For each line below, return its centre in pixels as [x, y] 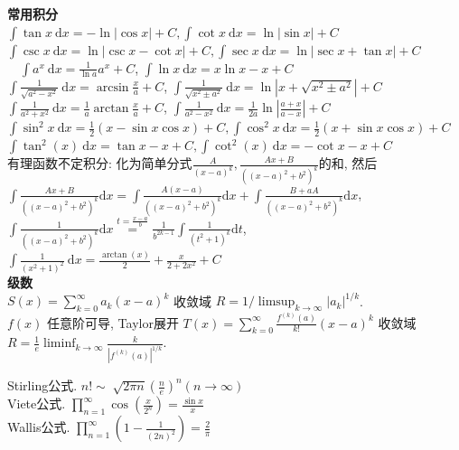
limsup [276, 302]
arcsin [112, 87]
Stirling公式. [42, 385]
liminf [60, 344]
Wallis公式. [39, 427]
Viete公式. [37, 403]
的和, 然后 [348, 163]
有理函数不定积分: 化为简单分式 [100, 163]
